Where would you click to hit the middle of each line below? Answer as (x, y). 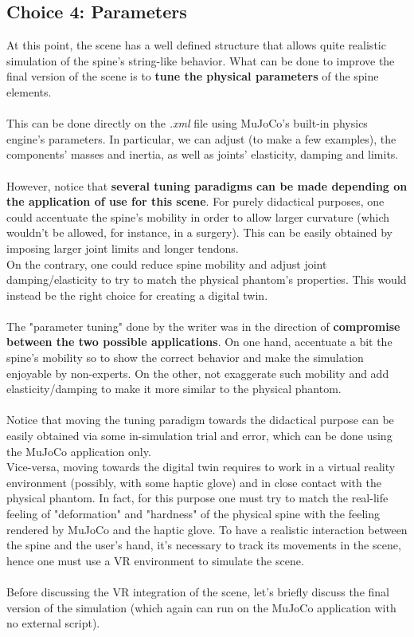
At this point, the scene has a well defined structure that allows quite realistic (196, 45)
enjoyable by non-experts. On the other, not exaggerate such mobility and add (198, 373)
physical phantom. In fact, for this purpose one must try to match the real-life (197, 498)
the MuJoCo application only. (79, 451)
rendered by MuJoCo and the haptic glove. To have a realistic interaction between (207, 529)
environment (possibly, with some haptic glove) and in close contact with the (194, 482)
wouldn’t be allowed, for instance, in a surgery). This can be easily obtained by (199, 232)
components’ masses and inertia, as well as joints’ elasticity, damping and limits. (203, 154)
